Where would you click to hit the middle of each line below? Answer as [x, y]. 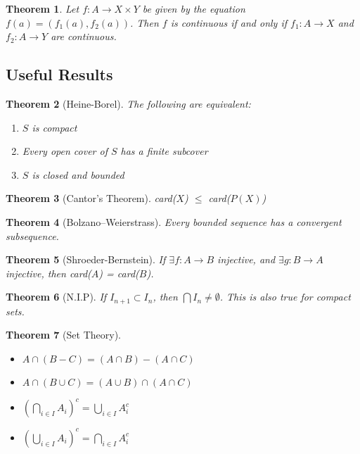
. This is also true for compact [285, 297]
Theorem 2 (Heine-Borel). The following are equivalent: [128, 103]
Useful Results [59, 74]
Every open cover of [65, 151]
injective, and [246, 259]
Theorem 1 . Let [43, 8]
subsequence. [32, 235]
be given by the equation [194, 8]
